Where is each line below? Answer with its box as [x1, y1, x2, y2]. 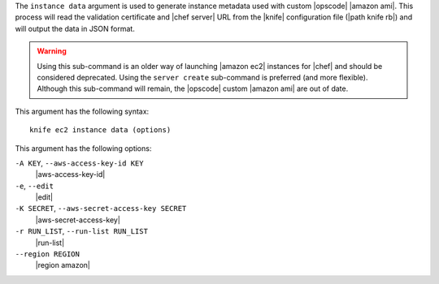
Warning [37, 46, 67, 56]
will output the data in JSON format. [15, 24, 136, 33]
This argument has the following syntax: [15, 106, 150, 116]
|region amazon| [35, 260, 91, 270]
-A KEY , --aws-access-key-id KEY [15, 158, 144, 168]
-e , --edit [15, 181, 54, 191]
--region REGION [15, 250, 80, 259]
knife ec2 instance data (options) [29, 126, 172, 135]
